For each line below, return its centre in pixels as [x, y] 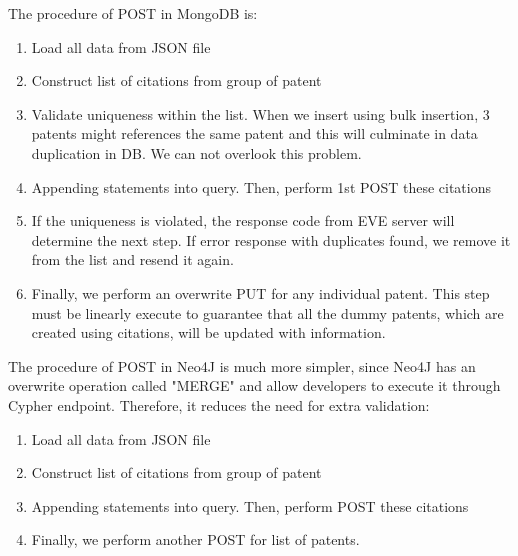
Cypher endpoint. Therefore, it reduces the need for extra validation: [219, 404]
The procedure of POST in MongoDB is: [133, 13]
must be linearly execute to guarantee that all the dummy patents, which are [267, 312]
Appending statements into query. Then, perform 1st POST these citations [261, 186]
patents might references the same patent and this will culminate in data [254, 133]
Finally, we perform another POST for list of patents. [195, 539]
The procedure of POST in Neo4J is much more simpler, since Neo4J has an [242, 365]
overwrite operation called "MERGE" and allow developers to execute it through [254, 385]
